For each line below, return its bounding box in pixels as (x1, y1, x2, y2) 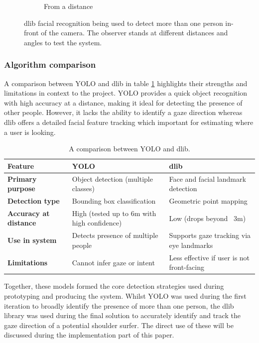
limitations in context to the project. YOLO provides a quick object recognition (4, 88, 248, 98)
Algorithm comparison (4, 58, 96, 71)
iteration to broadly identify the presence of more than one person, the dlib (4, 300, 234, 311)
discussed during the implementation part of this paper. (4, 330, 174, 340)
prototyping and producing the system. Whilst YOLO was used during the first (4, 291, 247, 301)
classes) (72, 183, 95, 194)
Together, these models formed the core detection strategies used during (4, 281, 224, 291)
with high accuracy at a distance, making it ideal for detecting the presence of (4, 97, 243, 108)
